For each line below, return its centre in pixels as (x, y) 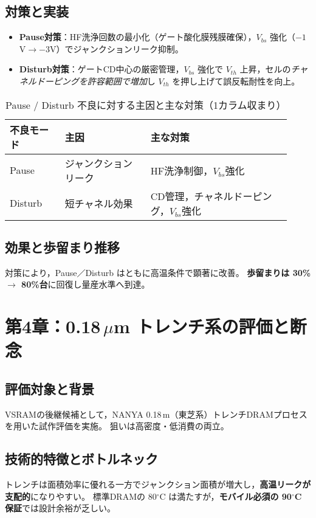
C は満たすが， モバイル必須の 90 (225, 496)
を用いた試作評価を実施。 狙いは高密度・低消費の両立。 (117, 426)
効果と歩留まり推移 (62, 247)
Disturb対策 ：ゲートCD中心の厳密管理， (101, 69)
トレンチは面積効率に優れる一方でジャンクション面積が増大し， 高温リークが (158, 484)
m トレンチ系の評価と (201, 326)
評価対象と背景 (50, 388)
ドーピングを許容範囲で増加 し (96, 81)
